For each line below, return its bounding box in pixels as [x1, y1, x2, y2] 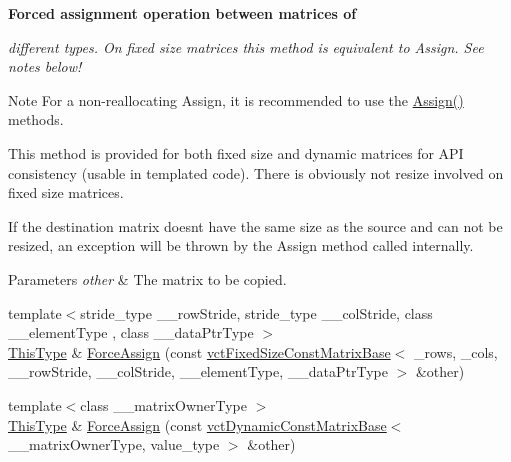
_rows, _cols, [413, 341, 498, 362]
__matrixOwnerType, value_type [8, 434, 220, 455]
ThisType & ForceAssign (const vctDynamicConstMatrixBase [8, 414, 387, 435]
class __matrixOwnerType [80, 394, 247, 415]
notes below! [8, 56, 82, 77]
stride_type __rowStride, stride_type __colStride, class [80, 302, 433, 323]
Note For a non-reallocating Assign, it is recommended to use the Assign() [8, 89, 464, 110]
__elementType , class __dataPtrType [8, 322, 254, 343]
